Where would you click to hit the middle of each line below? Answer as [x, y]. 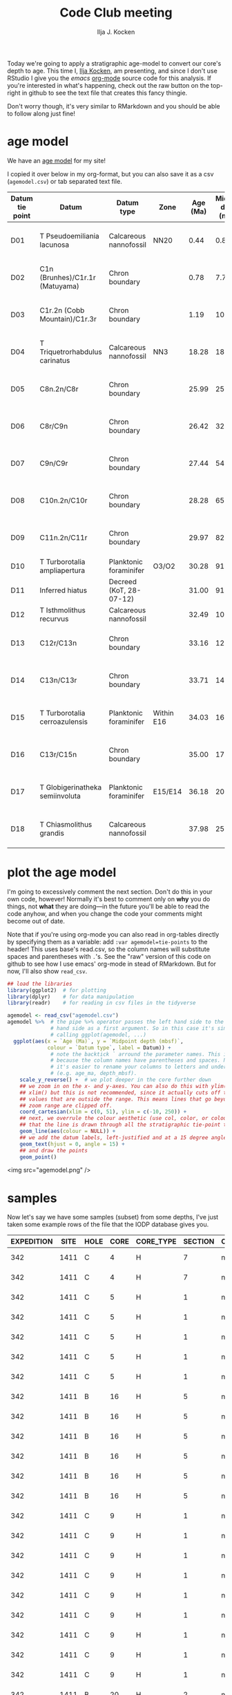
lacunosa [55, 245]
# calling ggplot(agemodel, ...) [99, 1035]
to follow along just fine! [41, 113]
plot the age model [62, 873]
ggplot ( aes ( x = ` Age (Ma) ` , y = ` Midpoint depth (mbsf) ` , [99, 1041]
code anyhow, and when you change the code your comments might [105, 913]
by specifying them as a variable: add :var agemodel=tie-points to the [107, 942]
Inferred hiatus [64, 590]
